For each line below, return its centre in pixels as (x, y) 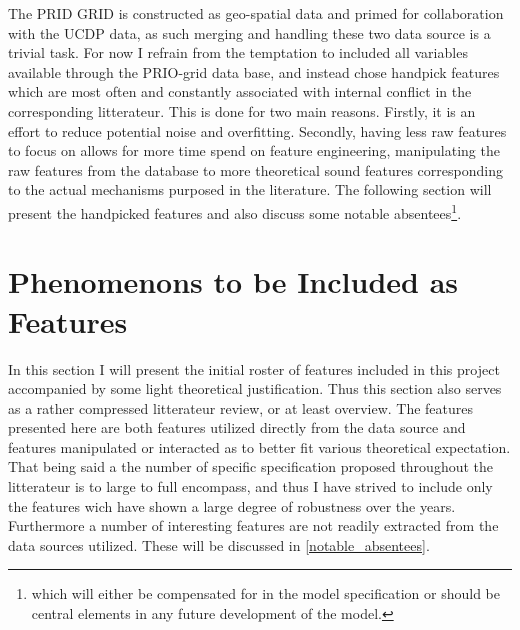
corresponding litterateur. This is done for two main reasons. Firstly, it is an (242, 110)
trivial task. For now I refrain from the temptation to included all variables (238, 52)
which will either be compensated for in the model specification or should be (265, 593)
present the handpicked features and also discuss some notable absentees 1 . (235, 211)
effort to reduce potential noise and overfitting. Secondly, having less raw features (257, 130)
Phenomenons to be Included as (233, 281)
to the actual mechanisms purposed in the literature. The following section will (250, 189)
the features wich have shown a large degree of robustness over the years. (232, 505)
